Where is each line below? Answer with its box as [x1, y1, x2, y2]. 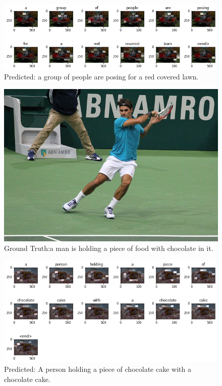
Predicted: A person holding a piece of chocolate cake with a [4, 364, 191, 374]
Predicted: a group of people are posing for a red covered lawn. [4, 71, 199, 82]
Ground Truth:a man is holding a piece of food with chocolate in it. [4, 243, 213, 253]
